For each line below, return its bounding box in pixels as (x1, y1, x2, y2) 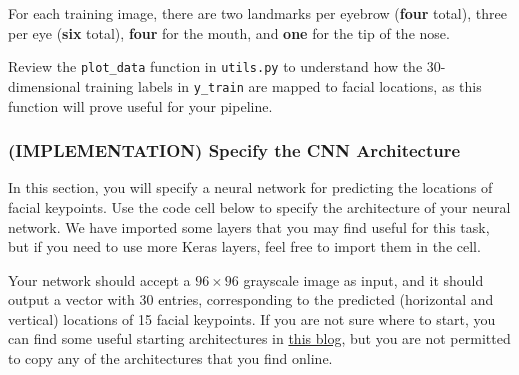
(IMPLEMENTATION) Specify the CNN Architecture (8, 138, 461, 163)
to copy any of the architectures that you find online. (8, 348, 333, 369)
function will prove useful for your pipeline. (8, 95, 273, 116)
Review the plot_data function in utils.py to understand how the (8, 56, 423, 77)
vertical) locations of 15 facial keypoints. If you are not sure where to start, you (8, 308, 496, 329)
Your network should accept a (8, 269, 191, 290)
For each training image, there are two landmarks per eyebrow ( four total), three (8, 3, 507, 23)
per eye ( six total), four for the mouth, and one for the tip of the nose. (8, 22, 450, 43)
